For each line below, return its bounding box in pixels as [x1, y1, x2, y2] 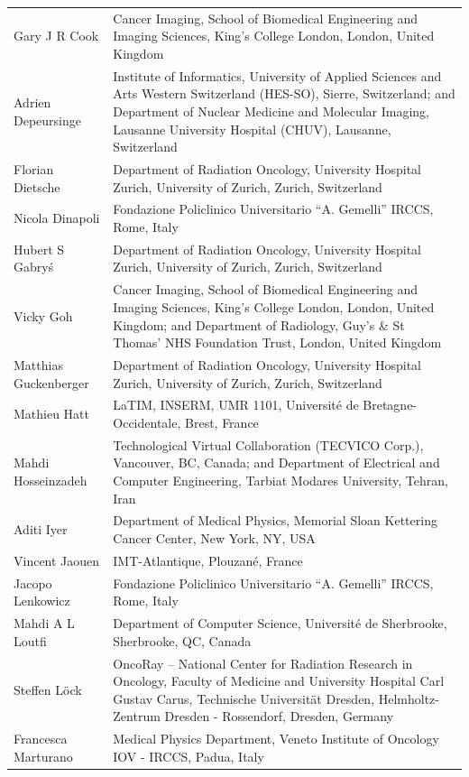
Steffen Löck [14, 680, 82, 698]
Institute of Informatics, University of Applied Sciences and [113, 66, 442, 85]
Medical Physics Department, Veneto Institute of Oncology [113, 729, 439, 748]
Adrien [14, 93, 51, 112]
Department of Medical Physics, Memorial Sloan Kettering [113, 511, 437, 530]
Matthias [14, 355, 63, 374]
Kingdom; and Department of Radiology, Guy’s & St [113, 315, 405, 334]
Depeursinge [14, 110, 81, 129]
